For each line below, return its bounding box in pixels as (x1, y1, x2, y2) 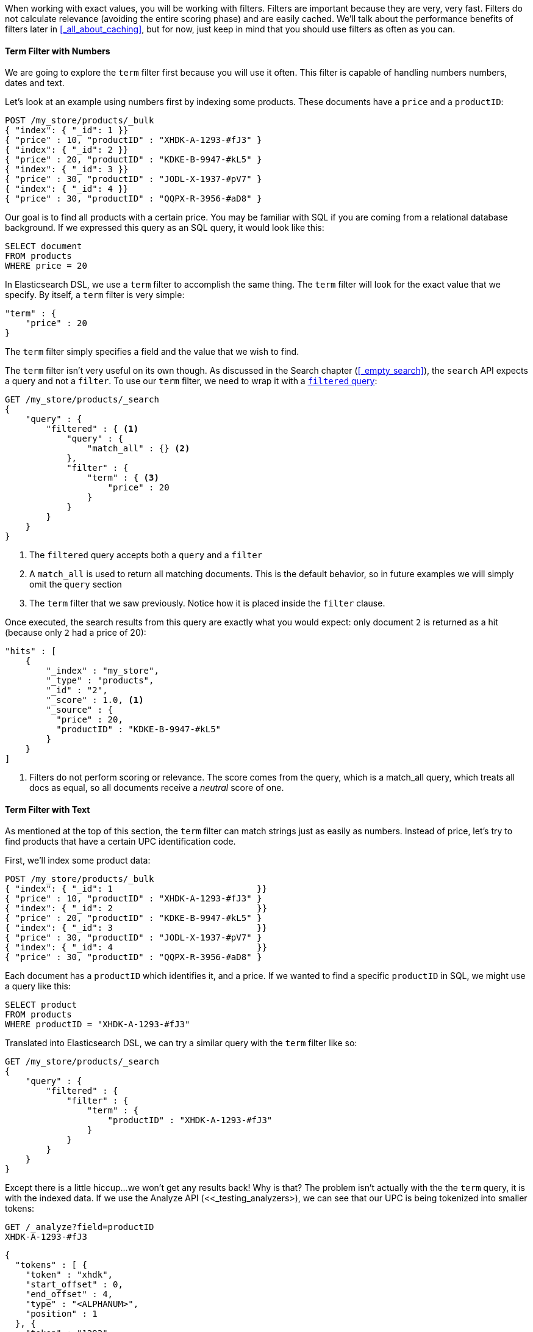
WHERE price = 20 (5, 261, 87, 271)
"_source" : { (46, 705, 113, 715)
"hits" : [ (5, 646, 57, 657)
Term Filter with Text (5, 804, 90, 815)
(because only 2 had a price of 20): (5, 627, 146, 638)
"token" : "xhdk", (25, 1270, 113, 1280)
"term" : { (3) (87, 473, 159, 483)
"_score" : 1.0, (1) (46, 695, 144, 705)
